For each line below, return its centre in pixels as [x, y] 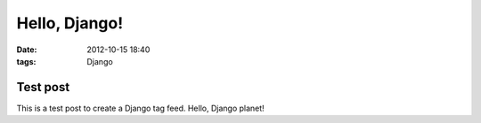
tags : [26, 61]
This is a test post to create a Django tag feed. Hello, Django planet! [140, 108]
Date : [27, 50]
